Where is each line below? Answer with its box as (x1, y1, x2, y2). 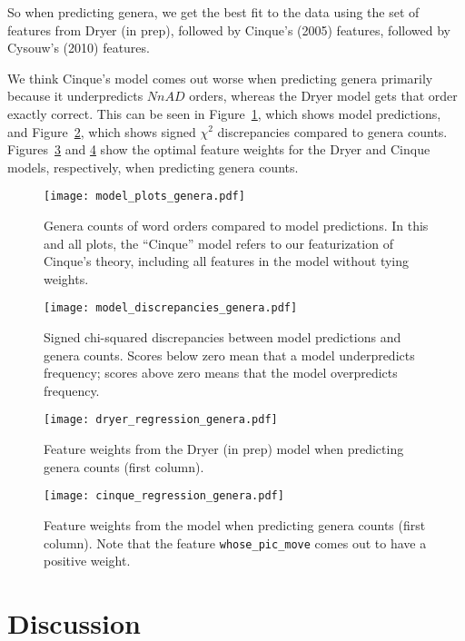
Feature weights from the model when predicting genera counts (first (44, 515, 426, 534)
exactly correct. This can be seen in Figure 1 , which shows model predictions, (7, 104, 441, 123)
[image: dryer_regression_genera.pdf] (44, 413, 278, 427)
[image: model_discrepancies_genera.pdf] (44, 301, 298, 315)
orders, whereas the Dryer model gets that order (189, 86, 458, 105)
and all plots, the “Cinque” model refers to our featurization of (44, 233, 393, 252)
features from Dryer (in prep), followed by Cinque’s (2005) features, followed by (7, 20, 450, 39)
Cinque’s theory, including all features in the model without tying (44, 251, 410, 271)
